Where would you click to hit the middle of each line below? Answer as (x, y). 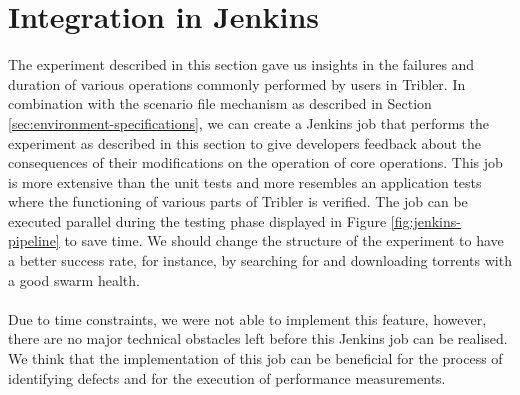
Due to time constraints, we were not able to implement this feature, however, (247, 318)
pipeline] (34, 240)
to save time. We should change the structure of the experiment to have (284, 240)
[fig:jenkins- (425, 220)
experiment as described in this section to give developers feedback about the (244, 142)
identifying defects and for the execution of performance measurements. (227, 377)
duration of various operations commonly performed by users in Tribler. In (237, 83)
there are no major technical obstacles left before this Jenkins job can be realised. (258, 338)
